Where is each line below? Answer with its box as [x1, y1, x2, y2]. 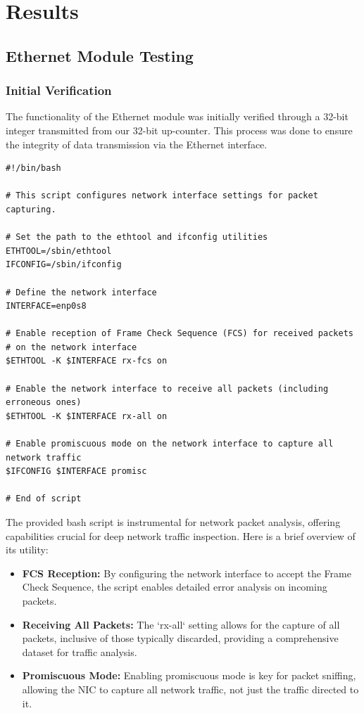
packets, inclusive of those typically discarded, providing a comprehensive [22, 631, 339, 645]
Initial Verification [6, 82, 112, 99]
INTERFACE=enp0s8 [6, 301, 87, 311]
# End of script [6, 494, 82, 504]
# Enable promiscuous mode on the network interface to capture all [6, 439, 334, 449]
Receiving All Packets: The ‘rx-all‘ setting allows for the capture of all [22, 617, 340, 631]
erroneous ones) [6, 397, 82, 408]
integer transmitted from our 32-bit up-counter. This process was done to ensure [6, 122, 353, 137]
